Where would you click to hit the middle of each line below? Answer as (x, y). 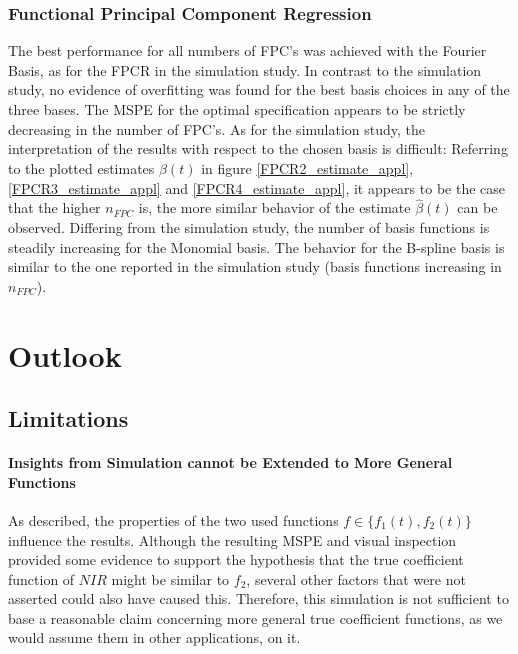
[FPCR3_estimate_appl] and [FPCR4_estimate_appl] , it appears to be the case (256, 187)
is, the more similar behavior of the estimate (274, 207)
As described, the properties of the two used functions (173, 519)
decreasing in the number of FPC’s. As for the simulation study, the (217, 128)
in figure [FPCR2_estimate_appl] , (307, 168)
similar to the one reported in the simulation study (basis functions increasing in (255, 266)
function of (41, 578)
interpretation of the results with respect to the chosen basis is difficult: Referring (258, 148)
